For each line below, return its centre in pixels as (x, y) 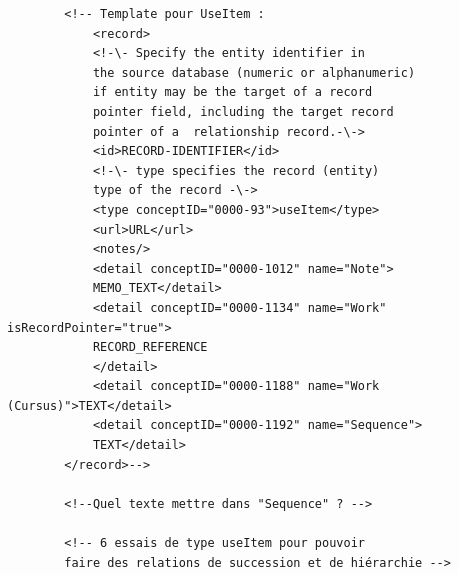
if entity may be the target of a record (232, 92)
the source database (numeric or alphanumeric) (254, 72)
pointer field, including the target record (243, 111)
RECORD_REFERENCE (150, 347)
